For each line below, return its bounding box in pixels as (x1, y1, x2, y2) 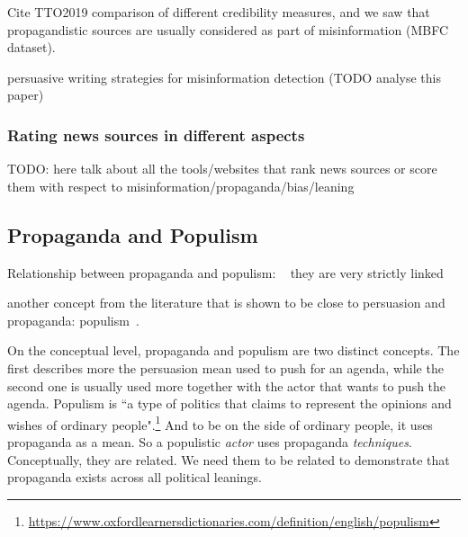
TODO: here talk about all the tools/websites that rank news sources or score (7, 159, 437, 178)
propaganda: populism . (7, 310, 139, 329)
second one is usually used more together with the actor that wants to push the (7, 376, 446, 395)
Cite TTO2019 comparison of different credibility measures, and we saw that (7, 3, 430, 21)
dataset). (7, 38, 56, 57)
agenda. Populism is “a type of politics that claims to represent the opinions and (7, 394, 452, 413)
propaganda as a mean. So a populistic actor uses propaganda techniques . (7, 432, 412, 451)
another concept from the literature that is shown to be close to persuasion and (7, 293, 445, 312)
